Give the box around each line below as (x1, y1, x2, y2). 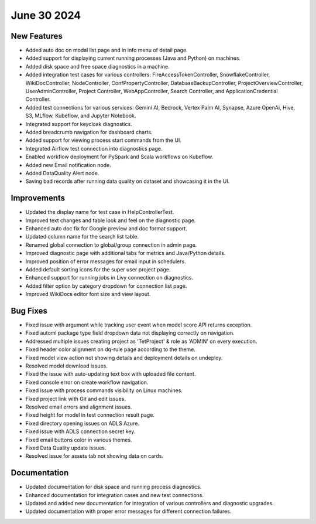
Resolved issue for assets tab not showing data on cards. (25, 452, 164, 460)
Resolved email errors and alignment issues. (25, 403, 132, 410)
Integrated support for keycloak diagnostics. (25, 120, 133, 127)
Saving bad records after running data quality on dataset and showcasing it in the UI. (25, 178, 230, 185)
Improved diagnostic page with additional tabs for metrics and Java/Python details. (25, 250, 226, 257)
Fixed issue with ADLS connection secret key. (25, 428, 136, 435)
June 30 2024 (11, 9, 81, 22)
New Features (11, 31, 63, 41)
